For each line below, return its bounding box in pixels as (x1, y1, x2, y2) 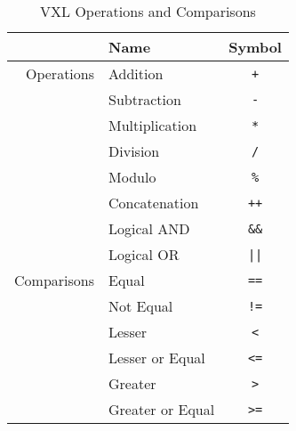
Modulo (108, 167, 156, 187)
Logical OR (108, 244, 180, 264)
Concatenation (108, 192, 199, 213)
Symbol (228, 37, 282, 57)
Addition (108, 63, 164, 84)
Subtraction (108, 89, 181, 110)
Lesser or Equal (108, 347, 205, 368)
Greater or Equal (108, 399, 215, 419)
